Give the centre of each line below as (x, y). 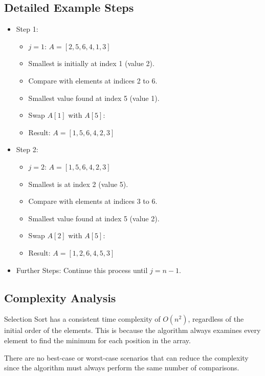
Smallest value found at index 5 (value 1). (94, 98)
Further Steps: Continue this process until (82, 270)
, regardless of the (216, 319)
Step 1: (27, 29)
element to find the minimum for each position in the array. (97, 340)
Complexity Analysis (60, 297)
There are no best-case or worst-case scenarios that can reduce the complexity (126, 357)
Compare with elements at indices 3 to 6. (93, 201)
